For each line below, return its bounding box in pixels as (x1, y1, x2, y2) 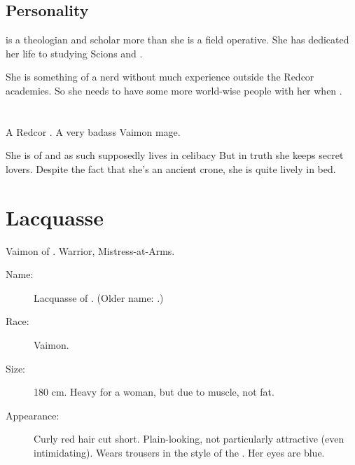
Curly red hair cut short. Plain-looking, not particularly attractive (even (34, 431, 344, 446)
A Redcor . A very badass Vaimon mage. (6, 124, 181, 139)
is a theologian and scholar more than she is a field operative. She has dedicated (6, 32, 349, 47)
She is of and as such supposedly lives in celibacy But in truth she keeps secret (6, 148, 344, 162)
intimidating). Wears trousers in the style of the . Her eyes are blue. (34, 445, 325, 460)
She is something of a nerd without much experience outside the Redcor (6, 69, 314, 84)
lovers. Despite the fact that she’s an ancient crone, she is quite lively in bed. (6, 161, 336, 176)
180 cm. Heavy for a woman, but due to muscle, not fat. (34, 384, 274, 399)
